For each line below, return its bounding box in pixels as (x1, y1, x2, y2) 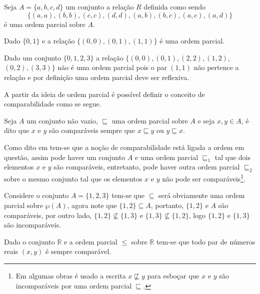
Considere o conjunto (4, 190, 69, 200)
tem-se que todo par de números (156, 236, 255, 246)
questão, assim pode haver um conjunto (4, 151, 125, 162)
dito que (4, 125, 29, 135)
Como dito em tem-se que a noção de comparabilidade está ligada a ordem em (4, 141, 244, 152)
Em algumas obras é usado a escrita (15, 270, 126, 280)
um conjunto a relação (65, 1, 134, 11)
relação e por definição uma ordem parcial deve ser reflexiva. (4, 71, 189, 82)
